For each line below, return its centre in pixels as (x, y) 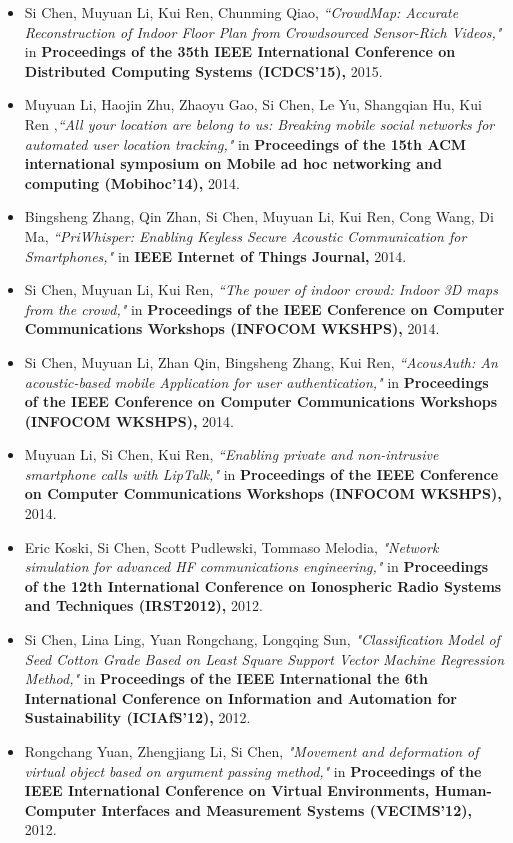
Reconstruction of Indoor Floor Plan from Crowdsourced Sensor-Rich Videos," (263, 31)
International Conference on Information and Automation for (240, 697)
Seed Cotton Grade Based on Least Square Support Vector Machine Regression (264, 658)
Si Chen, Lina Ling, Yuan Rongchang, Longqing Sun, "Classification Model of (262, 639)
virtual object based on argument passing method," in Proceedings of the (253, 770)
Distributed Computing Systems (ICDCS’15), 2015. (203, 70)
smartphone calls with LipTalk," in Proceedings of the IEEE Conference (261, 473)
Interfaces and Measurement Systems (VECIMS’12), (286, 809)
